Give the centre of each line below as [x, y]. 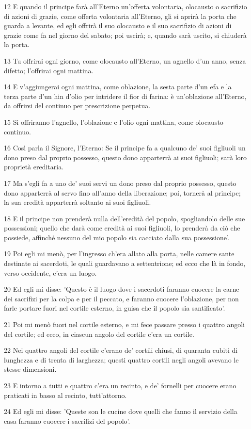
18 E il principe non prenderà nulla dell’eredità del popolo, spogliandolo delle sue [125, 218]
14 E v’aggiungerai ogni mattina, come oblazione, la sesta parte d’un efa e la [118, 87]
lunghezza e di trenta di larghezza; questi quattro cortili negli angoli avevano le [121, 359]
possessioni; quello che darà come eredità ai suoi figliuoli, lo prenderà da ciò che [122, 228]
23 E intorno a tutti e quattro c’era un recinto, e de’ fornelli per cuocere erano [120, 385]
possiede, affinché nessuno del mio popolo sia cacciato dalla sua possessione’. [117, 237]
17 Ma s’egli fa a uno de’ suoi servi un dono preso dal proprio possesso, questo [120, 183]
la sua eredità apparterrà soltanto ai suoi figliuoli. [78, 202]
